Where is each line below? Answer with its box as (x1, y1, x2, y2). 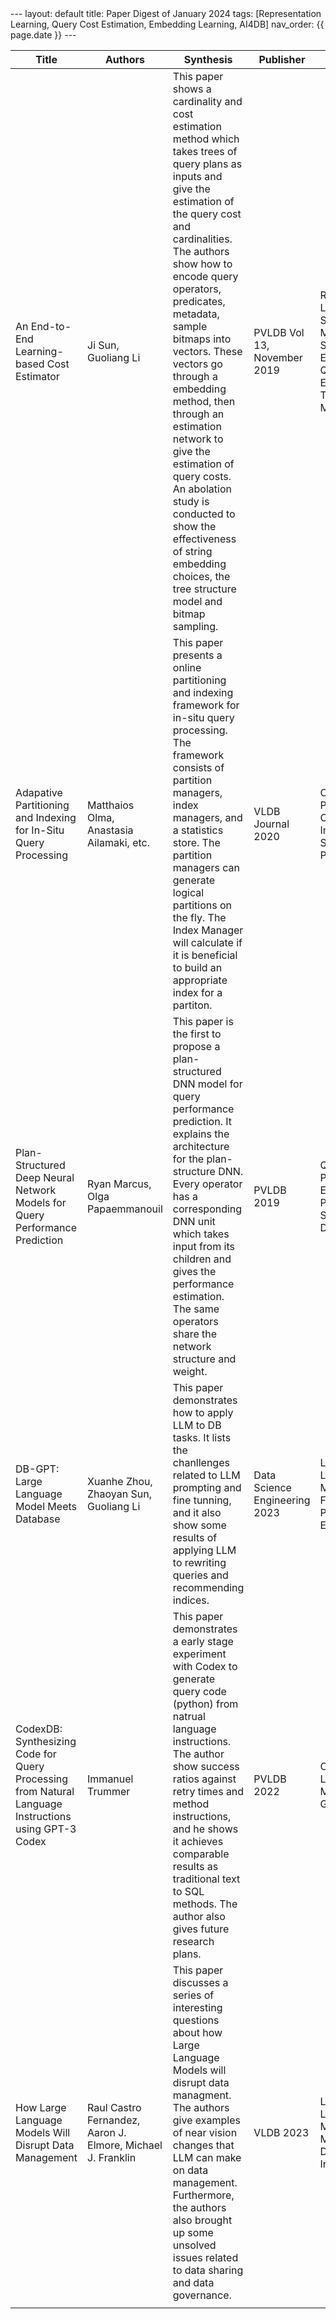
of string (172, 545, 213, 558)
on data (172, 2163, 209, 2177)
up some (172, 2226, 214, 2239)
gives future (172, 1922, 230, 1936)
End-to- (30, 320, 72, 333)
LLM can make (172, 2151, 242, 2164)
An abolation (172, 482, 232, 496)
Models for (15, 1196, 67, 1209)
